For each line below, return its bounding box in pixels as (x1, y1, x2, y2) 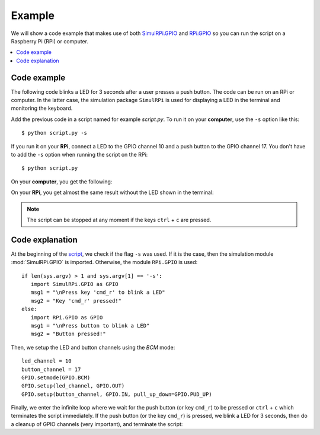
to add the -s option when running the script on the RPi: (11, 151, 148, 158)
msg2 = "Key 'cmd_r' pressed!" (30, 297, 121, 304)
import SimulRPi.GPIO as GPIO (30, 281, 119, 287)
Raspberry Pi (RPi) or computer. (11, 37, 89, 45)
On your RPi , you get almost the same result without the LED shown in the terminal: (11, 189, 214, 196)
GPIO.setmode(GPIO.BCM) (21, 374, 91, 381)
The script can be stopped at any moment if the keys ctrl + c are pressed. (27, 216, 212, 223)
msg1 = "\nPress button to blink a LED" (30, 322, 150, 329)
